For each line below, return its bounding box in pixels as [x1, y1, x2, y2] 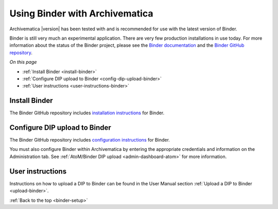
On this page [9, 59, 37, 65]
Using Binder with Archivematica [9, 8, 153, 19]
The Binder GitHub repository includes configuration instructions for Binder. [9, 137, 170, 143]
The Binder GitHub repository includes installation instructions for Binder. [9, 110, 165, 116]
